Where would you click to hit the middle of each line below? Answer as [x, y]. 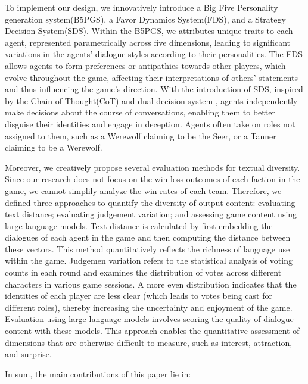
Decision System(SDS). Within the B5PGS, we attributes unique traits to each [149, 31]
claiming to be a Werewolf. [54, 147]
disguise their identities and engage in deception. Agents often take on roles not [150, 124]
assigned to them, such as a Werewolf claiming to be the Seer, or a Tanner [141, 135]
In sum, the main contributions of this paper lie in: [98, 374]
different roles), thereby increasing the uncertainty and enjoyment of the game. [149, 307]
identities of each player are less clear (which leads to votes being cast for [139, 296]
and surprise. [28, 354]
